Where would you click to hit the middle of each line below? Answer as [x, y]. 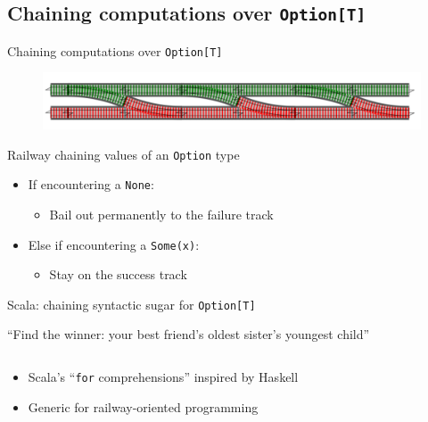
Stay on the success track [118, 274]
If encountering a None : [91, 184]
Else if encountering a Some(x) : [114, 244]
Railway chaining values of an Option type [123, 154]
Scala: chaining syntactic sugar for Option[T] [132, 304]
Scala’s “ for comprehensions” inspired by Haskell [163, 377]
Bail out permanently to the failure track [161, 214]
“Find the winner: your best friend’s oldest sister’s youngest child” [189, 334]
